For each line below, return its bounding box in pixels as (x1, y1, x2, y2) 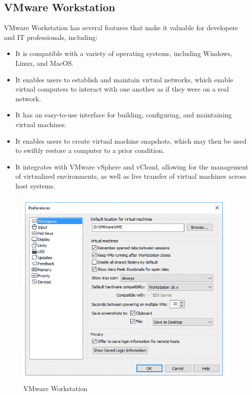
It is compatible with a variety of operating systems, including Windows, (15, 48, 233, 58)
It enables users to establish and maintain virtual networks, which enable (15, 74, 234, 84)
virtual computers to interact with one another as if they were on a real (15, 84, 229, 94)
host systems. (15, 180, 55, 190)
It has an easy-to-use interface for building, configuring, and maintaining (15, 110, 232, 120)
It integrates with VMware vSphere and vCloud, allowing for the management (15, 161, 249, 171)
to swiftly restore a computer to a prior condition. (15, 145, 164, 155)
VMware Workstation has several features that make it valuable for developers (4, 22, 238, 33)
